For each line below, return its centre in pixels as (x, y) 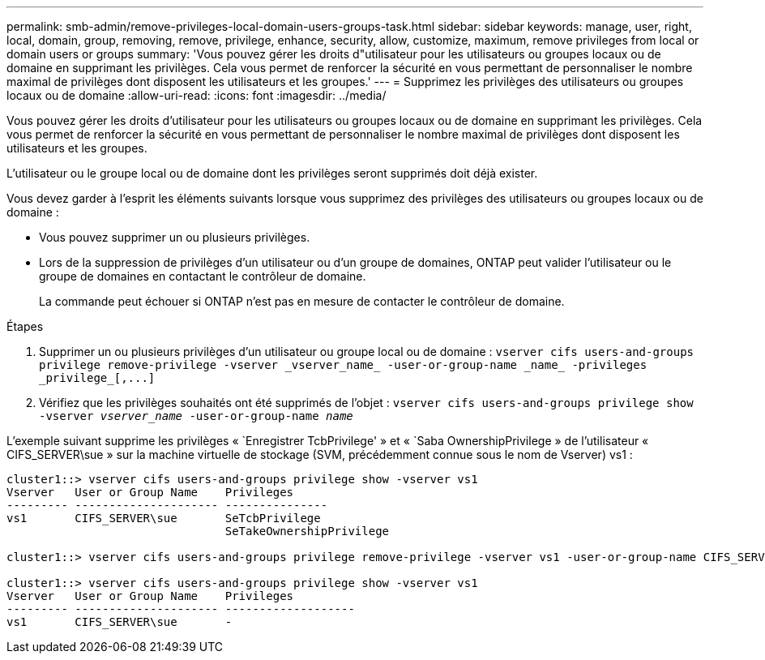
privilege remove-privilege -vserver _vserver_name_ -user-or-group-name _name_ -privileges (343, 365)
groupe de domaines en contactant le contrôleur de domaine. (203, 276)
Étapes (25, 326)
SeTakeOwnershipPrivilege (307, 531)
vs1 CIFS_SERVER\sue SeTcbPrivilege (164, 518)
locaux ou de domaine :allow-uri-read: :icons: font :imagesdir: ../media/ (197, 95)
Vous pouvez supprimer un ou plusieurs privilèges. (175, 237)
